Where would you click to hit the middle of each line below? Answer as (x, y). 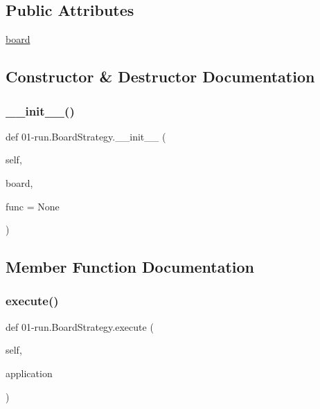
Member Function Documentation (130, 267)
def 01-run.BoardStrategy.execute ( (80, 326)
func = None (33, 206)
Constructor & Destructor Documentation (160, 76)
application (29, 373)
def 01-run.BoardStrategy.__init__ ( (86, 136)
